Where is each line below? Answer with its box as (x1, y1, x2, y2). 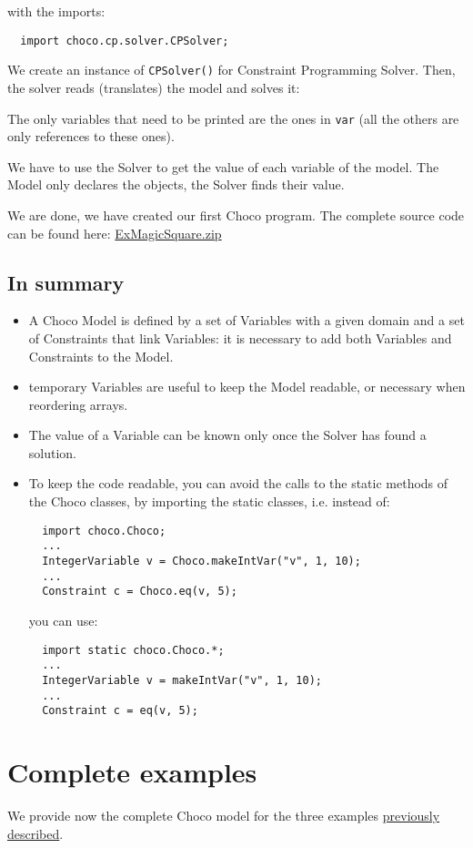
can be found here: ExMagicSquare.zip (7, 223, 222, 242)
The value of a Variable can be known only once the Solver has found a (28, 425, 427, 444)
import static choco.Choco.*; (42, 643, 225, 657)
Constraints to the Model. (28, 346, 174, 365)
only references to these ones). (7, 127, 175, 146)
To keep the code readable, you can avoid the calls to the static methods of (28, 474, 448, 493)
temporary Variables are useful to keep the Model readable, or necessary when (28, 377, 466, 396)
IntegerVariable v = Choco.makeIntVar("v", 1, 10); (42, 554, 361, 567)
